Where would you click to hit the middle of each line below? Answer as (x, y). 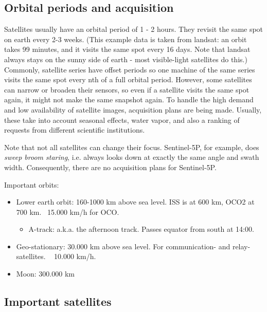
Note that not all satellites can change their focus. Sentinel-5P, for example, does (132, 147)
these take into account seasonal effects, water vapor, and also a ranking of (122, 120)
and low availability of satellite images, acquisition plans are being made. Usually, (133, 109)
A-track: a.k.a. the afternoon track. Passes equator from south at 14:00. (141, 229)
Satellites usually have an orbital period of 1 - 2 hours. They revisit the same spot (134, 29)
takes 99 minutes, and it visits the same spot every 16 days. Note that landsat (127, 49)
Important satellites (58, 301)
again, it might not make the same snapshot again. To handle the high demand (129, 99)
